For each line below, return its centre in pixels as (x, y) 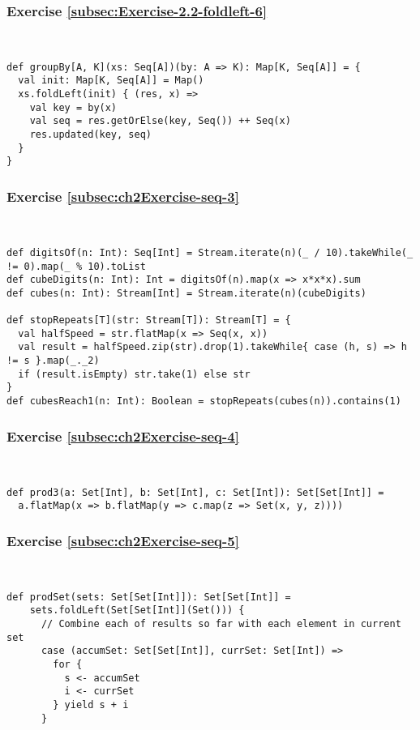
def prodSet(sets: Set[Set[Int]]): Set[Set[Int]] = (149, 597)
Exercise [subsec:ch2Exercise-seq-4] (123, 435)
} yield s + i (91, 704)
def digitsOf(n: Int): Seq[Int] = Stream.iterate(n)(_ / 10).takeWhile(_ (210, 252)
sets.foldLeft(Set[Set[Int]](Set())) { (137, 610)
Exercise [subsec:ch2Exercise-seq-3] (123, 196)
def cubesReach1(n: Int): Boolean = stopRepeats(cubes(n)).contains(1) (204, 401)
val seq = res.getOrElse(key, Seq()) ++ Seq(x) (160, 121)
